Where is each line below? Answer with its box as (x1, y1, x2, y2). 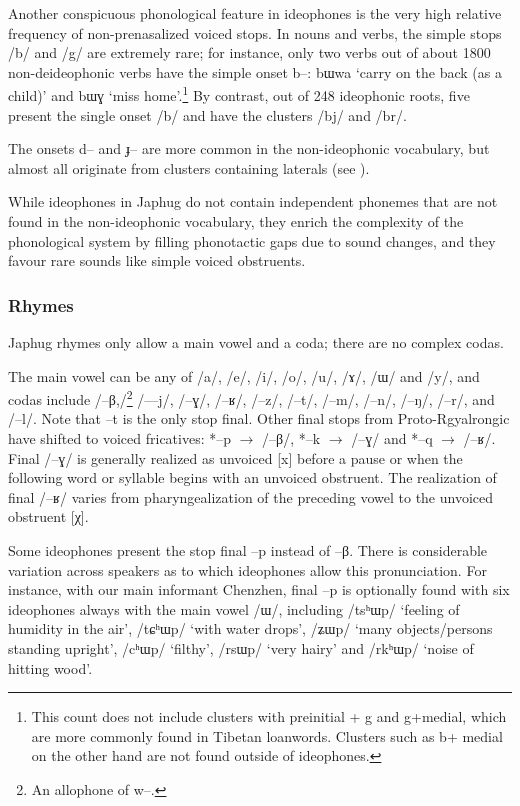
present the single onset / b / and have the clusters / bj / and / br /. (8, 104, 407, 125)
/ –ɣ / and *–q (351, 428, 433, 449)
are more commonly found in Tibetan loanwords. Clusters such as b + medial (31, 725, 503, 746)
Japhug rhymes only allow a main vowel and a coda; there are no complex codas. (8, 332, 504, 352)
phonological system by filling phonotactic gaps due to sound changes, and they (8, 230, 496, 251)
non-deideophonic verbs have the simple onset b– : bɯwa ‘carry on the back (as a (8, 61, 502, 82)
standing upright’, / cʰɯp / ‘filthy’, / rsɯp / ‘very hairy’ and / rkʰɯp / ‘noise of (8, 637, 474, 658)
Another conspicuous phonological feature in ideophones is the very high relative (8, 3, 502, 23)
